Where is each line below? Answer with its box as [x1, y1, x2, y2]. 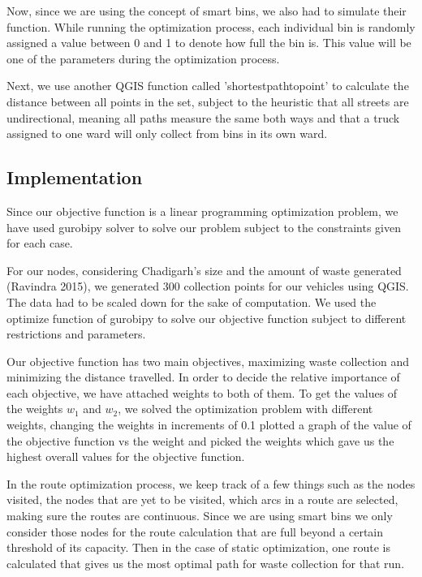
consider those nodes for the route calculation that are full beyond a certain [6, 523, 384, 540]
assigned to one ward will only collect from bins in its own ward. [6, 125, 328, 142]
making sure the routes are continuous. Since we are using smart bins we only [6, 507, 393, 524]
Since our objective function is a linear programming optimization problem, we [6, 202, 398, 219]
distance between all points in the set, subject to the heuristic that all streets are [6, 93, 409, 110]
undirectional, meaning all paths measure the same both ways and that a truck [6, 109, 400, 126]
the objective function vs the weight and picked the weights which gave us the [6, 432, 394, 449]
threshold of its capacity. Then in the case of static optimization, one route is [6, 539, 390, 556]
